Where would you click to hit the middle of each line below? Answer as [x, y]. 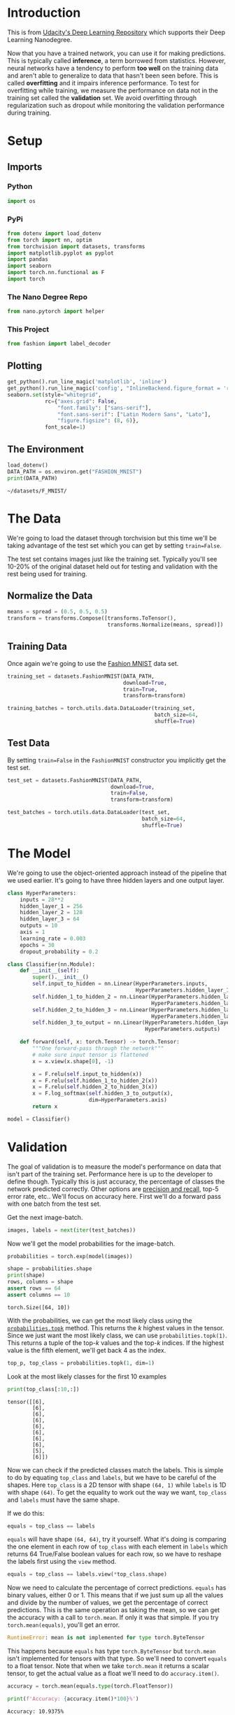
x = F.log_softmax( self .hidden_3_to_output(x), [103, 1094]
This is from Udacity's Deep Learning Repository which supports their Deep [116, 32]
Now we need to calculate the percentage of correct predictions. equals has [117, 1588]
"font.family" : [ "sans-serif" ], [104, 408]
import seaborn [29, 266]
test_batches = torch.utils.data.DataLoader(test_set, [89, 813]
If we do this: [26, 1513]
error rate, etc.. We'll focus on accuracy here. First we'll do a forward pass [114, 1196]
